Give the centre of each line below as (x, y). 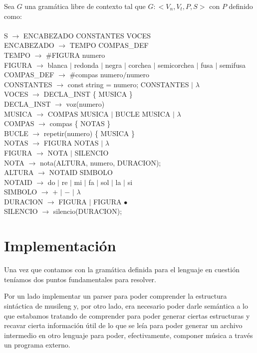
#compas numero (96, 75)
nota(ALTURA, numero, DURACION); (100, 162)
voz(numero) (85, 103)
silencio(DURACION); (88, 211)
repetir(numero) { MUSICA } (89, 133)
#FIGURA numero (75, 55)
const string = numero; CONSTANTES (128, 84)
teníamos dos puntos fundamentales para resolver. (80, 279)
